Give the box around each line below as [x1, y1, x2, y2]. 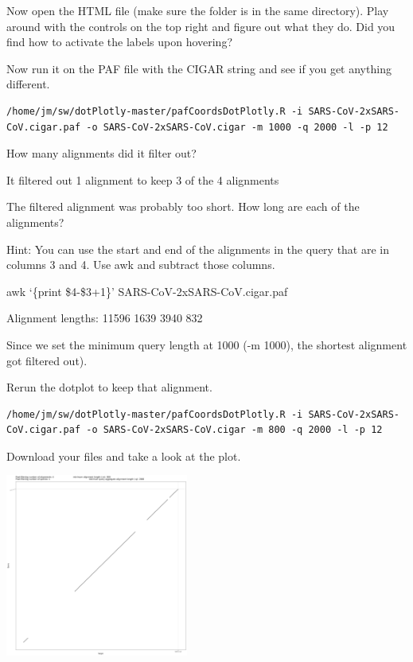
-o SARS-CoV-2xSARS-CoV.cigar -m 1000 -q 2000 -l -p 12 [86, 121, 388, 133]
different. [6, 76, 50, 92]
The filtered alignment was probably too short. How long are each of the [6, 198, 360, 215]
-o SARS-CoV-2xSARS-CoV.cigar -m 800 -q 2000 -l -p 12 [86, 424, 383, 436]
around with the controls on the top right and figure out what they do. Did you [6, 18, 395, 34]
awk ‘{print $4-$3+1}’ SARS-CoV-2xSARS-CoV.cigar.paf [6, 282, 288, 299]
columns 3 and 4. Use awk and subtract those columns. [6, 256, 275, 273]
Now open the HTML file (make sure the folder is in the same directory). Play [6, 2, 389, 18]
